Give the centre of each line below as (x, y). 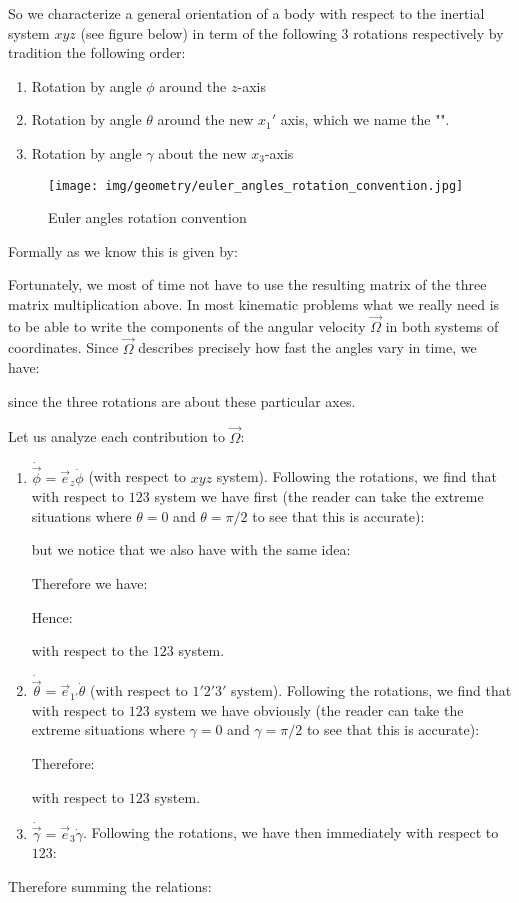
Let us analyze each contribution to (116, 436)
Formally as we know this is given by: (123, 250)
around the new (205, 119)
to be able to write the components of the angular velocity (187, 325)
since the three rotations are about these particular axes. (182, 400)
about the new (202, 152)
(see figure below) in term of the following (208, 32)
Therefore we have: (89, 583)
